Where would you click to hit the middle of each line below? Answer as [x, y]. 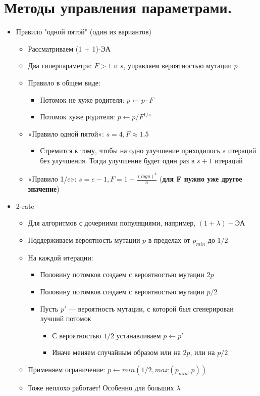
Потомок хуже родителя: [77, 117]
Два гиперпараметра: [60, 65]
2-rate [25, 206]
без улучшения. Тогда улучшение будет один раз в [117, 160]
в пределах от [169, 239]
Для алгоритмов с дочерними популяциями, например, [112, 223]
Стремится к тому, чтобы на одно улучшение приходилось [130, 150]
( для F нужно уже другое [201, 179]
